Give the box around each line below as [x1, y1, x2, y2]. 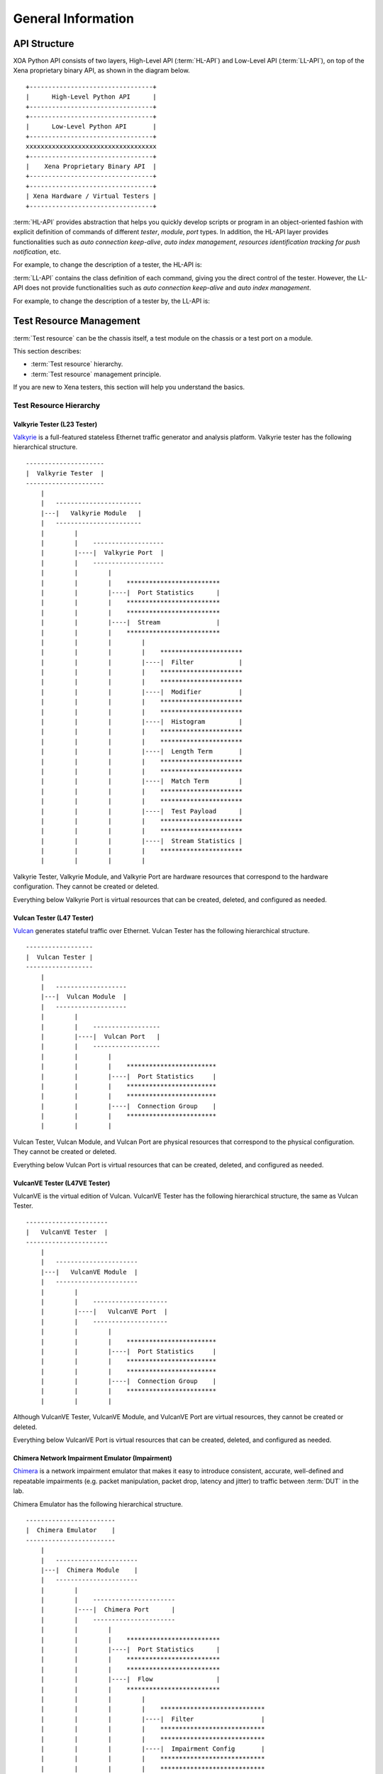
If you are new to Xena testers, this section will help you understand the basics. [13, 383, 245, 392]
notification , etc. [13, 248, 62, 256]
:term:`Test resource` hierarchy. [30, 360, 123, 368]
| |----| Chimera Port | [40, 1606, 176, 1614]
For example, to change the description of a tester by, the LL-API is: [13, 297, 211, 305]
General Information [13, 11, 135, 26]
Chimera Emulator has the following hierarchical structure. [13, 1499, 184, 1508]
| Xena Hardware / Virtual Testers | [26, 192, 157, 200]
